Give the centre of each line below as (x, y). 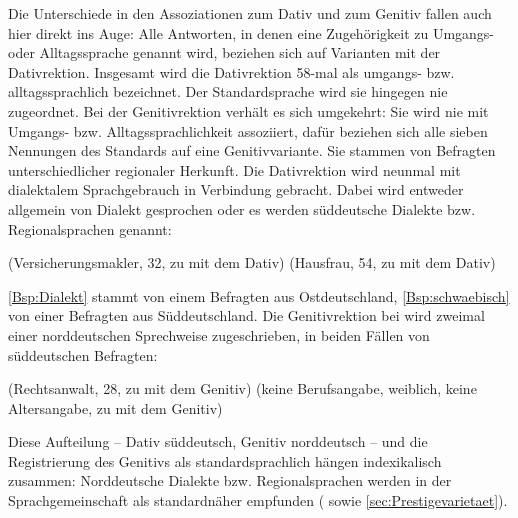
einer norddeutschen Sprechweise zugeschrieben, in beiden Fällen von (219, 334)
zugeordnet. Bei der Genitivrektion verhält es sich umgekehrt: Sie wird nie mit (248, 110)
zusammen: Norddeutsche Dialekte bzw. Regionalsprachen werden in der (230, 480)
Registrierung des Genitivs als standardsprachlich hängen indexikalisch (225, 460)
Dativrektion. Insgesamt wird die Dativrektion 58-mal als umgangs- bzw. (231, 71)
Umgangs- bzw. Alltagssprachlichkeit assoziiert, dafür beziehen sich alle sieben (248, 130)
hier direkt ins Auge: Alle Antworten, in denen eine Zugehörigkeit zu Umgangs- (251, 32)
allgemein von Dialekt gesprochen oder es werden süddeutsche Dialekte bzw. (242, 208)
